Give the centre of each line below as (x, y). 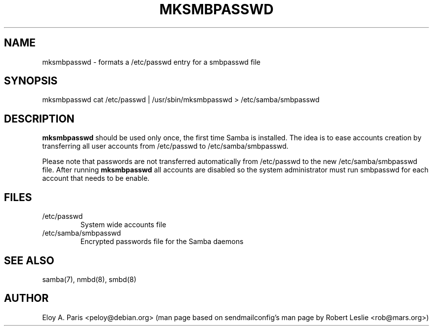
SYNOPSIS (31, 81)
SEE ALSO (29, 260)
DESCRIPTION (39, 119)
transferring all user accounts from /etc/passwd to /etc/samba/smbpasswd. (165, 146)
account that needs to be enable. (96, 178)
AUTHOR (26, 298)
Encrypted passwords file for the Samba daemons (162, 242)
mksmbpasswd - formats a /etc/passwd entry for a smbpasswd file (152, 62)
